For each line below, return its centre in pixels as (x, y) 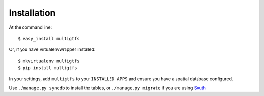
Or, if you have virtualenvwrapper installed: (52, 49)
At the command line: (31, 27)
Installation (32, 13)
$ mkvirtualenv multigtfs (49, 61)
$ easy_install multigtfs (49, 38)
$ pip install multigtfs (47, 68)
